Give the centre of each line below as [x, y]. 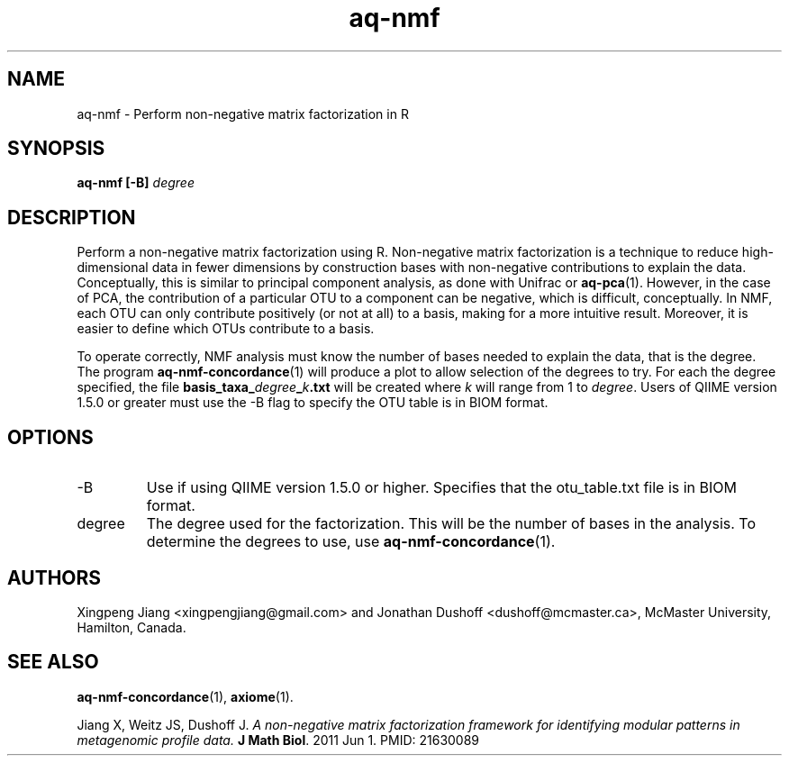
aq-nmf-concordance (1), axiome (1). [185, 696]
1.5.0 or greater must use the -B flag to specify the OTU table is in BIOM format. [313, 403]
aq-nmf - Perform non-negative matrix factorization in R [243, 114]
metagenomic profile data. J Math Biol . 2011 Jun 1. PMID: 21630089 [278, 740]
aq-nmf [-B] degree [136, 183]
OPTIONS [50, 437]
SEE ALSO [53, 662]
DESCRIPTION [72, 217]
